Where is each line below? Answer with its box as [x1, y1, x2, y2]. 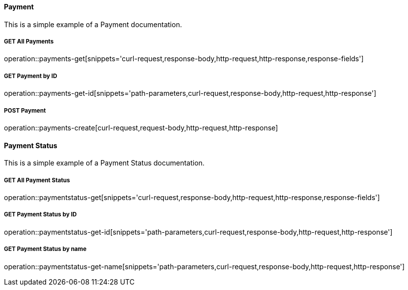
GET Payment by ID [4, 72, 57, 80]
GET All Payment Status [4, 176, 70, 184]
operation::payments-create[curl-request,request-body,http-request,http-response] [4, 123, 278, 132]
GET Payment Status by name [4, 246, 87, 253]
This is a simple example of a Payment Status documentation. [4, 159, 205, 167]
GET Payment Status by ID [4, 211, 77, 218]
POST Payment [4, 107, 46, 114]
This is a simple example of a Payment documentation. [4, 20, 182, 29]
